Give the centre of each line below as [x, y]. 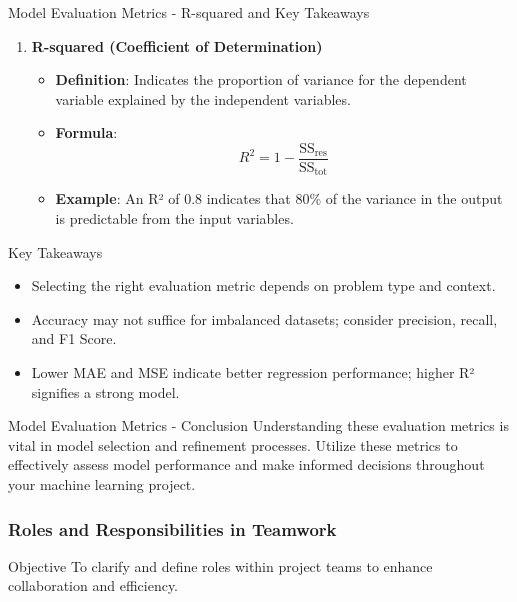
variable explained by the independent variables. [203, 98]
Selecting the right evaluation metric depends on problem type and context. [263, 285]
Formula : [86, 132]
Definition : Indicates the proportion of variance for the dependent [261, 79]
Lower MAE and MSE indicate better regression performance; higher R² [253, 372]
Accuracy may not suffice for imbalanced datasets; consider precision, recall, [264, 318]
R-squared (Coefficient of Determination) [177, 45]
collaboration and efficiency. [93, 585]
